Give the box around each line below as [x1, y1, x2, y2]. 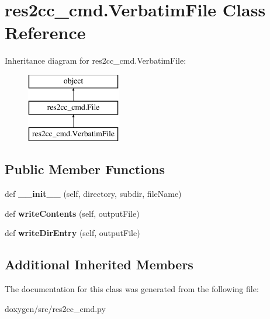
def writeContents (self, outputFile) [5, 207, 140, 219]
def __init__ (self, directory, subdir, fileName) [5, 188, 182, 200]
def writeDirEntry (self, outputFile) [5, 227, 140, 239]
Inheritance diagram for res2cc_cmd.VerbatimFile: [5, 54, 186, 67]
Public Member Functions [5, 160, 165, 178]
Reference [5, 20, 86, 44]
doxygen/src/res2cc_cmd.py [5, 302, 106, 314]
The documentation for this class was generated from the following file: [5, 283, 259, 295]
